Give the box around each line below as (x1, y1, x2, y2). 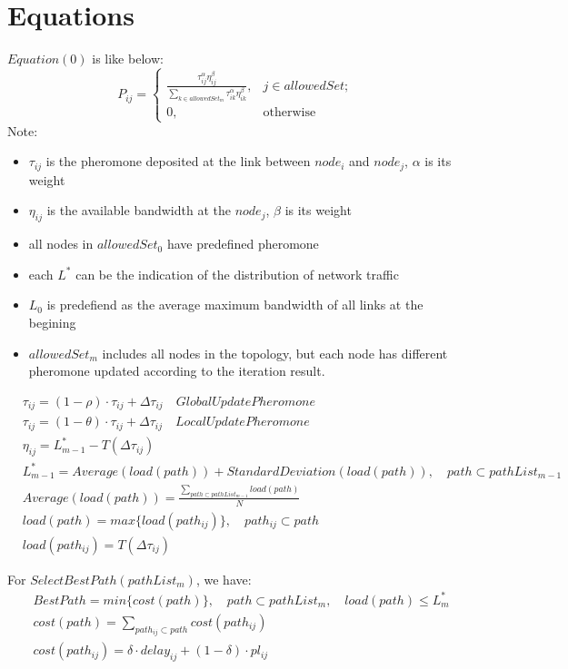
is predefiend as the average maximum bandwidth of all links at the (46, 295, 424, 314)
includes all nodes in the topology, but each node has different (102, 343, 448, 362)
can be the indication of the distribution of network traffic (75, 264, 399, 283)
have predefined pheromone (166, 234, 319, 253)
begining (28, 312, 76, 331)
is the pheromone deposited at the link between (45, 152, 311, 171)
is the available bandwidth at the (46, 201, 231, 220)
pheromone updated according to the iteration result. (28, 361, 325, 380)
